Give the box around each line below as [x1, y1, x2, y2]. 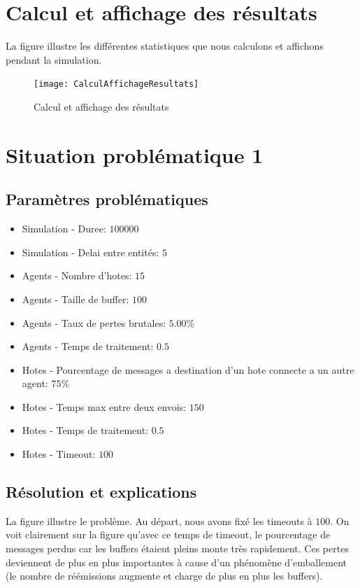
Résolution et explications [6, 481, 197, 503]
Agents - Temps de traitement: [22, 339, 154, 353]
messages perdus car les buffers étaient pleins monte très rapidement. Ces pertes [6, 541, 349, 556]
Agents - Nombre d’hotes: [22, 268, 132, 283]
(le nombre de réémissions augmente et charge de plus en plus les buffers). [6, 568, 323, 583]
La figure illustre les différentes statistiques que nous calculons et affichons [6, 38, 324, 53]
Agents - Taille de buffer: [22, 291, 129, 306]
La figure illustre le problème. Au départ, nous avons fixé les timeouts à [6, 513, 312, 528]
